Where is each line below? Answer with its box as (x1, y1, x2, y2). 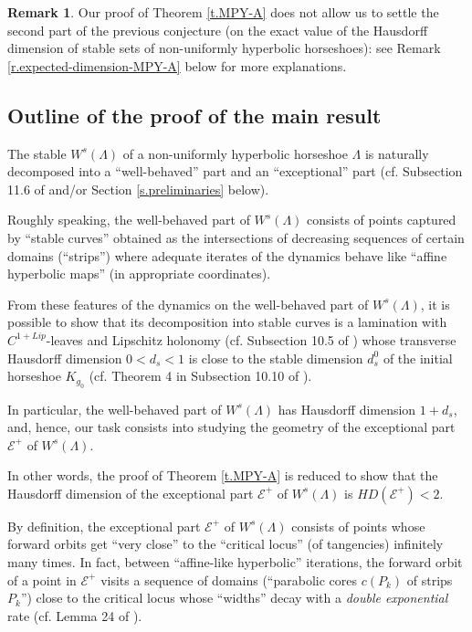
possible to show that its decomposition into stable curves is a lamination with (7, 312, 447, 332)
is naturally (364, 143, 429, 163)
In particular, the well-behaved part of (7, 399, 222, 418)
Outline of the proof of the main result (7, 100, 382, 129)
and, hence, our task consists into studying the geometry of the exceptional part (7, 417, 456, 437)
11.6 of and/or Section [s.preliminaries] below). (7, 179, 269, 198)
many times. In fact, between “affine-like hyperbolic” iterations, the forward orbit (7, 553, 463, 572)
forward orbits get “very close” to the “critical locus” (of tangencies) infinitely (7, 534, 444, 553)
